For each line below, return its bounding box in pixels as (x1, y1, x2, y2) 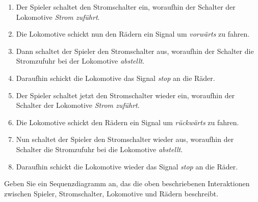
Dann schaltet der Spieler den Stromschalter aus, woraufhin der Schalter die (16, 45, 254, 56)
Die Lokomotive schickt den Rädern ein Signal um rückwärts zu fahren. (16, 117, 239, 127)
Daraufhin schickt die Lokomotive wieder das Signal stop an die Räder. (16, 161, 238, 171)
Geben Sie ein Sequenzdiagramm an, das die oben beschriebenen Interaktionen (4, 178, 250, 189)
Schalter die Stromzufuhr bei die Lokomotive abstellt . (16, 143, 183, 154)
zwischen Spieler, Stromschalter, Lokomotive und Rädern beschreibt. (4, 188, 219, 198)
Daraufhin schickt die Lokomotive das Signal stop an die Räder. (16, 72, 215, 83)
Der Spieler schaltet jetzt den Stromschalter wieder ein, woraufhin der (16, 90, 235, 100)
